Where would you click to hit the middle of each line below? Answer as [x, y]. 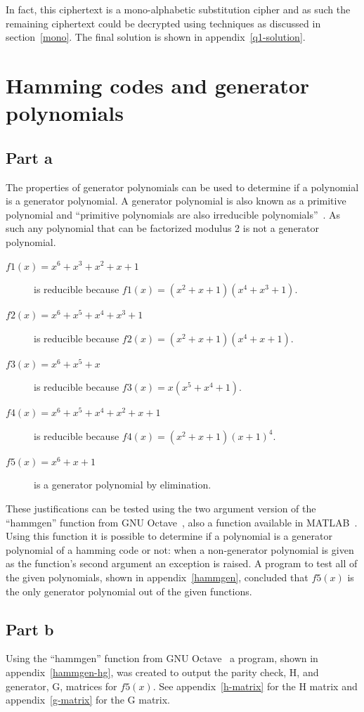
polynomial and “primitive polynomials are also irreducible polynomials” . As [173, 214]
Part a [29, 157]
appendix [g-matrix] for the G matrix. [88, 700]
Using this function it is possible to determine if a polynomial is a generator [169, 536]
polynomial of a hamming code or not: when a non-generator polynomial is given [180, 549]
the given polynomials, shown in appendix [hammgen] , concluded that [157, 577]
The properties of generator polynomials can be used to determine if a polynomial [182, 187]
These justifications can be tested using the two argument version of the [161, 509]
